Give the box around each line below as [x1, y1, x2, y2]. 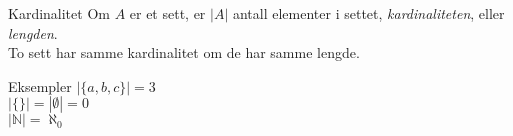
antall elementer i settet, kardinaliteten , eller [232, 3, 505, 23]
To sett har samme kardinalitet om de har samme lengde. [8, 42, 360, 63]
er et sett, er [129, 3, 206, 23]
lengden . [8, 22, 58, 43]
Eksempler [8, 75, 72, 96]
